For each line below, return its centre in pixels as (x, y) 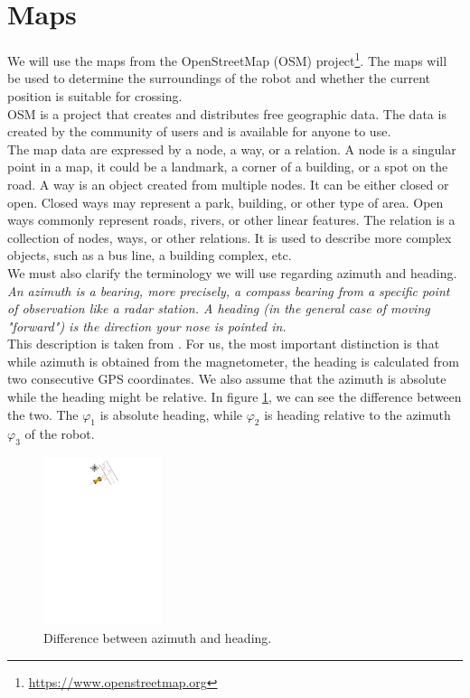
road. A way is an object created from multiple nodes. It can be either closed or (228, 184)
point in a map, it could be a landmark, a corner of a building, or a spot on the (228, 167)
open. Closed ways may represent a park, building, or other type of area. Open (226, 202)
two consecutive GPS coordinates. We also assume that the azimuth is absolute (227, 379)
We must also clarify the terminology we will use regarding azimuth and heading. (232, 272)
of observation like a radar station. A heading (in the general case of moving (219, 308)
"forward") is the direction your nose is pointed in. (147, 326)
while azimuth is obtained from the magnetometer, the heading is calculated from (233, 361)
